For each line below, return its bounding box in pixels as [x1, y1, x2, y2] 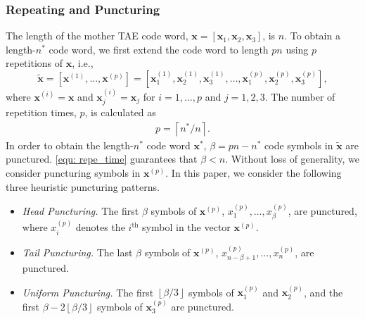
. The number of [264, 89, 335, 104]
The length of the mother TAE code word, [6, 28, 188, 43]
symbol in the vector [142, 220, 231, 234]
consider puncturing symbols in [6, 165, 141, 180]
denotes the [75, 220, 125, 234]
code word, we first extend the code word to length [49, 42, 269, 56]
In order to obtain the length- [6, 137, 134, 152]
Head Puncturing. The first [22, 204, 139, 218]
